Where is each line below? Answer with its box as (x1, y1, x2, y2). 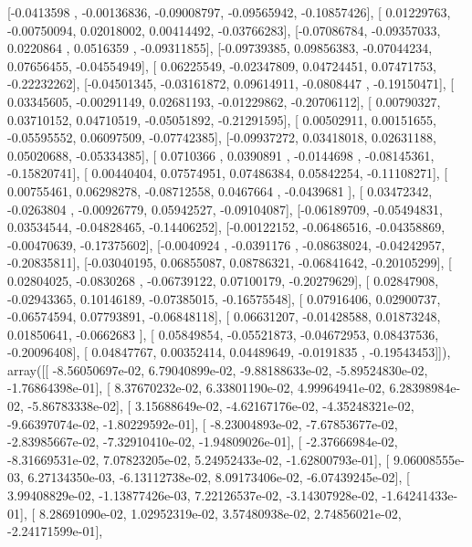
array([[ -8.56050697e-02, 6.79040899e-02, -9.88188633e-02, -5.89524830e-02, (7, 360, 428, 379)
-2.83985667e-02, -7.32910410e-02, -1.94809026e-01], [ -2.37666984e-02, (7, 432, 398, 451)
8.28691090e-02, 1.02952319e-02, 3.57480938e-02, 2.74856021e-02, (38, 503, 402, 522)
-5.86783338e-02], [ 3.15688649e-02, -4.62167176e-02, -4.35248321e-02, (27, 396, 414, 416)
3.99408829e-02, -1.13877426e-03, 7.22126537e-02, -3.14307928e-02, (7, 486, 378, 505)
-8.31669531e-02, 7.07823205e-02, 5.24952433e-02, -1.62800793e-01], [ (7, 449, 390, 468)
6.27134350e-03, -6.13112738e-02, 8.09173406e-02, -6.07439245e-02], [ (27, 468, 410, 487)
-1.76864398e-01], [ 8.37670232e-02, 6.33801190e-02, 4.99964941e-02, (7, 378, 385, 397)
